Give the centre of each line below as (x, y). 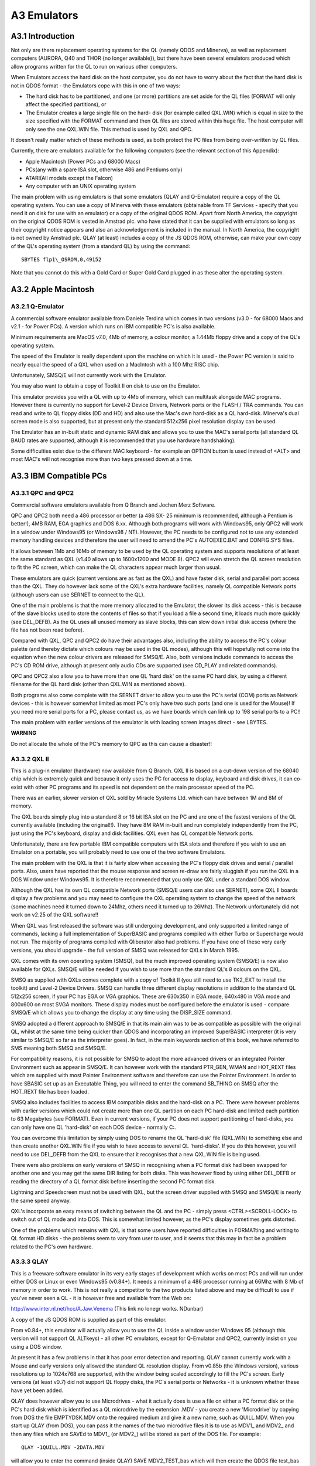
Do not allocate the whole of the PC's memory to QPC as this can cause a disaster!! (111, 744)
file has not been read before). (47, 630)
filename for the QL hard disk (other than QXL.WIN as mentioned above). (98, 684)
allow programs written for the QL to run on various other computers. (94, 66)
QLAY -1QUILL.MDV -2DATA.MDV (63, 1448)
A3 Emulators (44, 15)
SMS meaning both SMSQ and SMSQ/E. (59, 1048)
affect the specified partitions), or (66, 104)
